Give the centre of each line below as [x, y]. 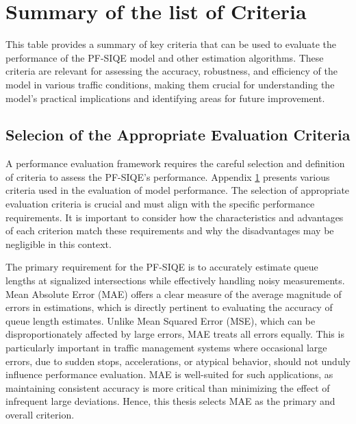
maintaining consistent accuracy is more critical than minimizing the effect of [168, 387]
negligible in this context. [59, 244]
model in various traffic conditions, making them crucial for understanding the [170, 84]
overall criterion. [40, 414]
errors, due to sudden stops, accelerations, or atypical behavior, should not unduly [178, 361]
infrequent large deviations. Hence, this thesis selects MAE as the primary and [170, 401]
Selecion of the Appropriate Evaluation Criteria [178, 135]
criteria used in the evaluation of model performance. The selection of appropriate [178, 190]
